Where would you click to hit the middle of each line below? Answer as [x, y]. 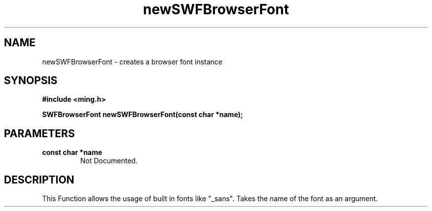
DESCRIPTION [39, 180]
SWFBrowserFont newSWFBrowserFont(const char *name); [143, 115]
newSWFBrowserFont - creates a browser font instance [132, 61]
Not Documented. [109, 161]
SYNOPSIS [31, 81]
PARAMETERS [39, 133]
